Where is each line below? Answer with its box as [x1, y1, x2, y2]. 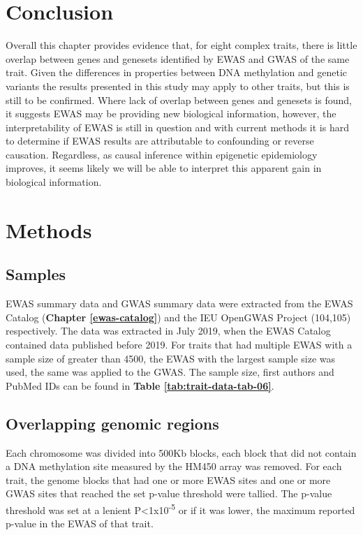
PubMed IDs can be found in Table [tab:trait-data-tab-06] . [6, 378, 274, 393]
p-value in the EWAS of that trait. [6, 516, 154, 531]
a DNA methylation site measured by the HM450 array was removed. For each [6, 459, 342, 474]
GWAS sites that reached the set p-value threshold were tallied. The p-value [6, 486, 332, 501]
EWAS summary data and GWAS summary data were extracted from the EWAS [6, 296, 353, 311]
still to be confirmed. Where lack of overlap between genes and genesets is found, [6, 92, 352, 107]
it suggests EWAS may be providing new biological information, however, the [6, 106, 336, 121]
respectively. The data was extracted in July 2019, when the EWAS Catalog [6, 323, 331, 338]
